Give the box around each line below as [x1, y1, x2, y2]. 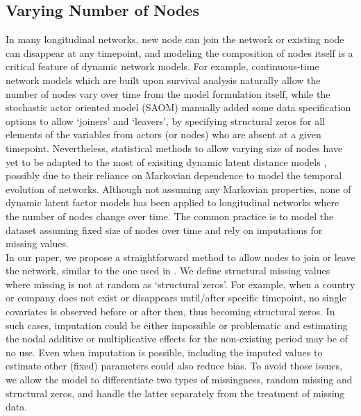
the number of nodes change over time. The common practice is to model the [6, 208, 334, 223]
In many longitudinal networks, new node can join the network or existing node [6, 32, 344, 47]
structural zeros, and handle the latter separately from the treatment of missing [6, 385, 345, 400]
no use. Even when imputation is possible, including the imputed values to [6, 344, 323, 359]
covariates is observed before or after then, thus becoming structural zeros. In [6, 304, 335, 319]
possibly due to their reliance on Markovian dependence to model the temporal [6, 168, 342, 183]
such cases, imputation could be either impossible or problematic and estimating [6, 317, 348, 332]
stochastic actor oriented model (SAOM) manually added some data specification [6, 100, 351, 115]
